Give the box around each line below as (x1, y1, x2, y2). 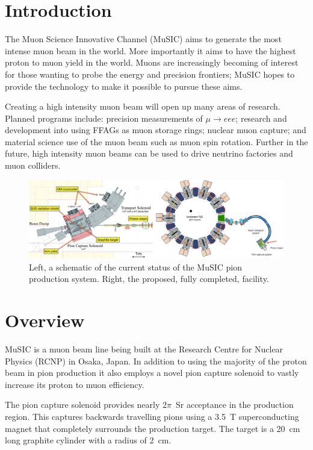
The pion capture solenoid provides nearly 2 (5, 398, 167, 411)
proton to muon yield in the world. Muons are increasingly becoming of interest (5, 56, 299, 69)
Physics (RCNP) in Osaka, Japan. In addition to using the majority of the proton (5, 354, 307, 367)
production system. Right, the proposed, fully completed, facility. (29, 272, 269, 285)
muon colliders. (5, 159, 61, 172)
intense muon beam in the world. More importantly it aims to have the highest (5, 44, 296, 57)
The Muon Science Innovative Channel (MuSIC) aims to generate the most (5, 33, 282, 45)
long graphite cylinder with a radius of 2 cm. (5, 434, 172, 446)
